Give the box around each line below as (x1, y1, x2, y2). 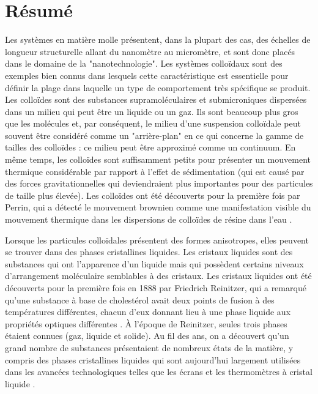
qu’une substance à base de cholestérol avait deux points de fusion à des (5, 293, 275, 306)
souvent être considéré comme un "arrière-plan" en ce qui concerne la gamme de (5, 128, 304, 141)
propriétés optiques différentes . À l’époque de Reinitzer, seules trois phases (5, 317, 287, 330)
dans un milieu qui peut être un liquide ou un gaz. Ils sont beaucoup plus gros (5, 105, 298, 117)
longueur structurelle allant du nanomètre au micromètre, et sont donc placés (5, 45, 295, 58)
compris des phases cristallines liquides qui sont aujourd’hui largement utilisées (5, 353, 301, 366)
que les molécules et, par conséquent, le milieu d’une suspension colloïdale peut (5, 117, 301, 130)
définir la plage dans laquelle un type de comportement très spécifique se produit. (5, 81, 311, 94)
